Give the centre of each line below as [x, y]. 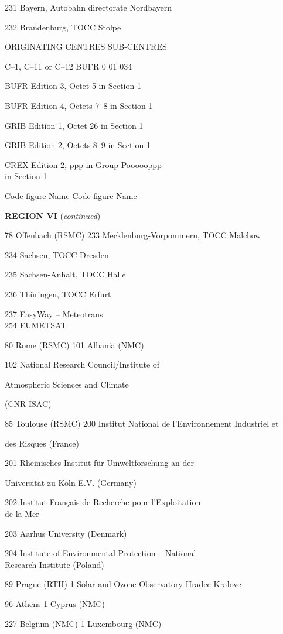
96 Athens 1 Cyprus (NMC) [55, 604]
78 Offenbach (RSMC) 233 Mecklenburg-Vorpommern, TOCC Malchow [133, 235]
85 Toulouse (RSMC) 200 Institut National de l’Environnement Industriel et [142, 424]
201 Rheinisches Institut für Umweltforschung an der [100, 463]
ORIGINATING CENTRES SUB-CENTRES [86, 47]
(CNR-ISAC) [28, 404]
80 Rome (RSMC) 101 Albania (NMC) [74, 345]
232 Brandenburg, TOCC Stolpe [63, 27]
